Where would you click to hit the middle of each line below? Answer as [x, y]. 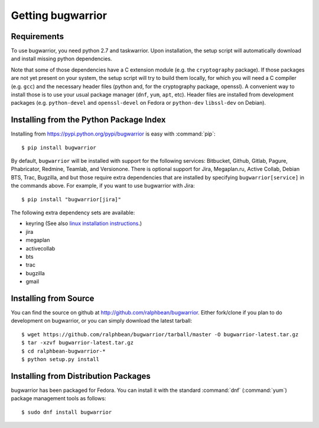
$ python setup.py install [61, 359]
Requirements [38, 36]
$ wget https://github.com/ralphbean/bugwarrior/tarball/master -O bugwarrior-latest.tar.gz [160, 334]
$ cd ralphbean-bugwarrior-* [64, 351]
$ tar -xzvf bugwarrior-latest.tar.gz [78, 343]
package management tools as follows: [58, 398]
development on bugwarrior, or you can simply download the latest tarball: [101, 321]
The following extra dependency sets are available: [73, 213]
